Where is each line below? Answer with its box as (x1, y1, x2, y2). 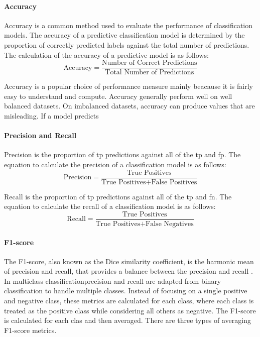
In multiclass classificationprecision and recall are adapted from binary (4, 275, 221, 286)
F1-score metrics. (4, 324, 57, 335)
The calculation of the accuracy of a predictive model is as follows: (4, 49, 209, 60)
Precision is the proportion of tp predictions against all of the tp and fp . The (4, 149, 241, 160)
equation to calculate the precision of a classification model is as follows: (4, 159, 226, 169)
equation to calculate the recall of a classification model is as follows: (4, 201, 216, 211)
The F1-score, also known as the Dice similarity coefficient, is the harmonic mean (4, 256, 254, 266)
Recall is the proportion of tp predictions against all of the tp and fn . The (4, 191, 232, 201)
